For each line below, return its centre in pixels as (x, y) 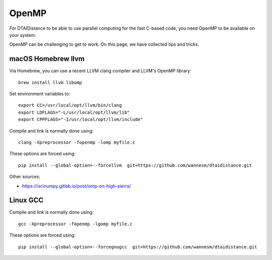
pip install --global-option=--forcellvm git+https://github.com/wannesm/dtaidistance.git (135, 165)
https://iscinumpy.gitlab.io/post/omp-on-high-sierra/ (76, 186)
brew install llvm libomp (50, 82)
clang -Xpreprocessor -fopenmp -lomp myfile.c (77, 142)
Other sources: (25, 177)
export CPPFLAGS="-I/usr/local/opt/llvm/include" (81, 119)
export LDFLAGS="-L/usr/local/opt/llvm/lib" (74, 112)
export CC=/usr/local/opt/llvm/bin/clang (70, 105)
